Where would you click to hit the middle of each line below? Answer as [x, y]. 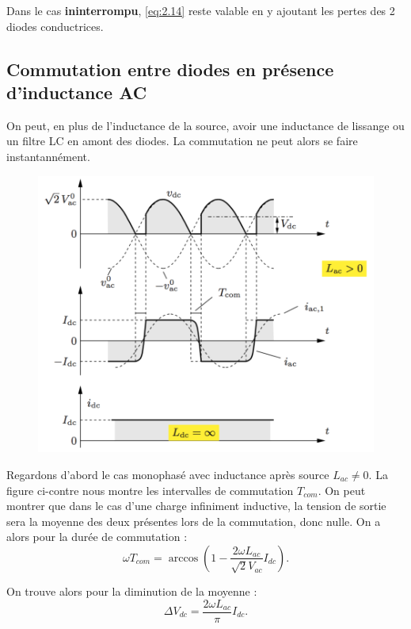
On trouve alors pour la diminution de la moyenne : [132, 591]
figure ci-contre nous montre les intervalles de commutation [150, 490]
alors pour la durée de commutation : [97, 537]
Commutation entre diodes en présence [170, 69]
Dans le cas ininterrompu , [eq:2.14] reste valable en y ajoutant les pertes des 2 [201, 10]
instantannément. [48, 156]
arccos [183, 558]
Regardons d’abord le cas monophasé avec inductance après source [168, 474]
